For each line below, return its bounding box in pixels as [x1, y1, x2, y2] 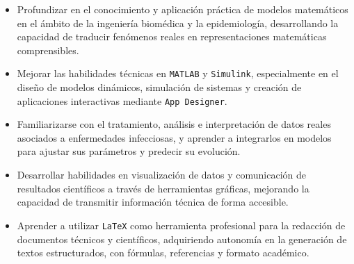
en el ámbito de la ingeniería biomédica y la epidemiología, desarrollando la [17, 15, 339, 30]
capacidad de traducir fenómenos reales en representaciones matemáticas [17, 29, 327, 44]
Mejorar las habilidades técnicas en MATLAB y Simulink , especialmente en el [17, 66, 339, 81]
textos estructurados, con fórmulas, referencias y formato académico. [17, 245, 309, 260]
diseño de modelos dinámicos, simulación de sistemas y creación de [17, 80, 302, 94]
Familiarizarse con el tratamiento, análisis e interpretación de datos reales [17, 117, 331, 131]
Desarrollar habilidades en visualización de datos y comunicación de [17, 167, 306, 182]
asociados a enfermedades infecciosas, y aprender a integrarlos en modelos [17, 130, 332, 145]
